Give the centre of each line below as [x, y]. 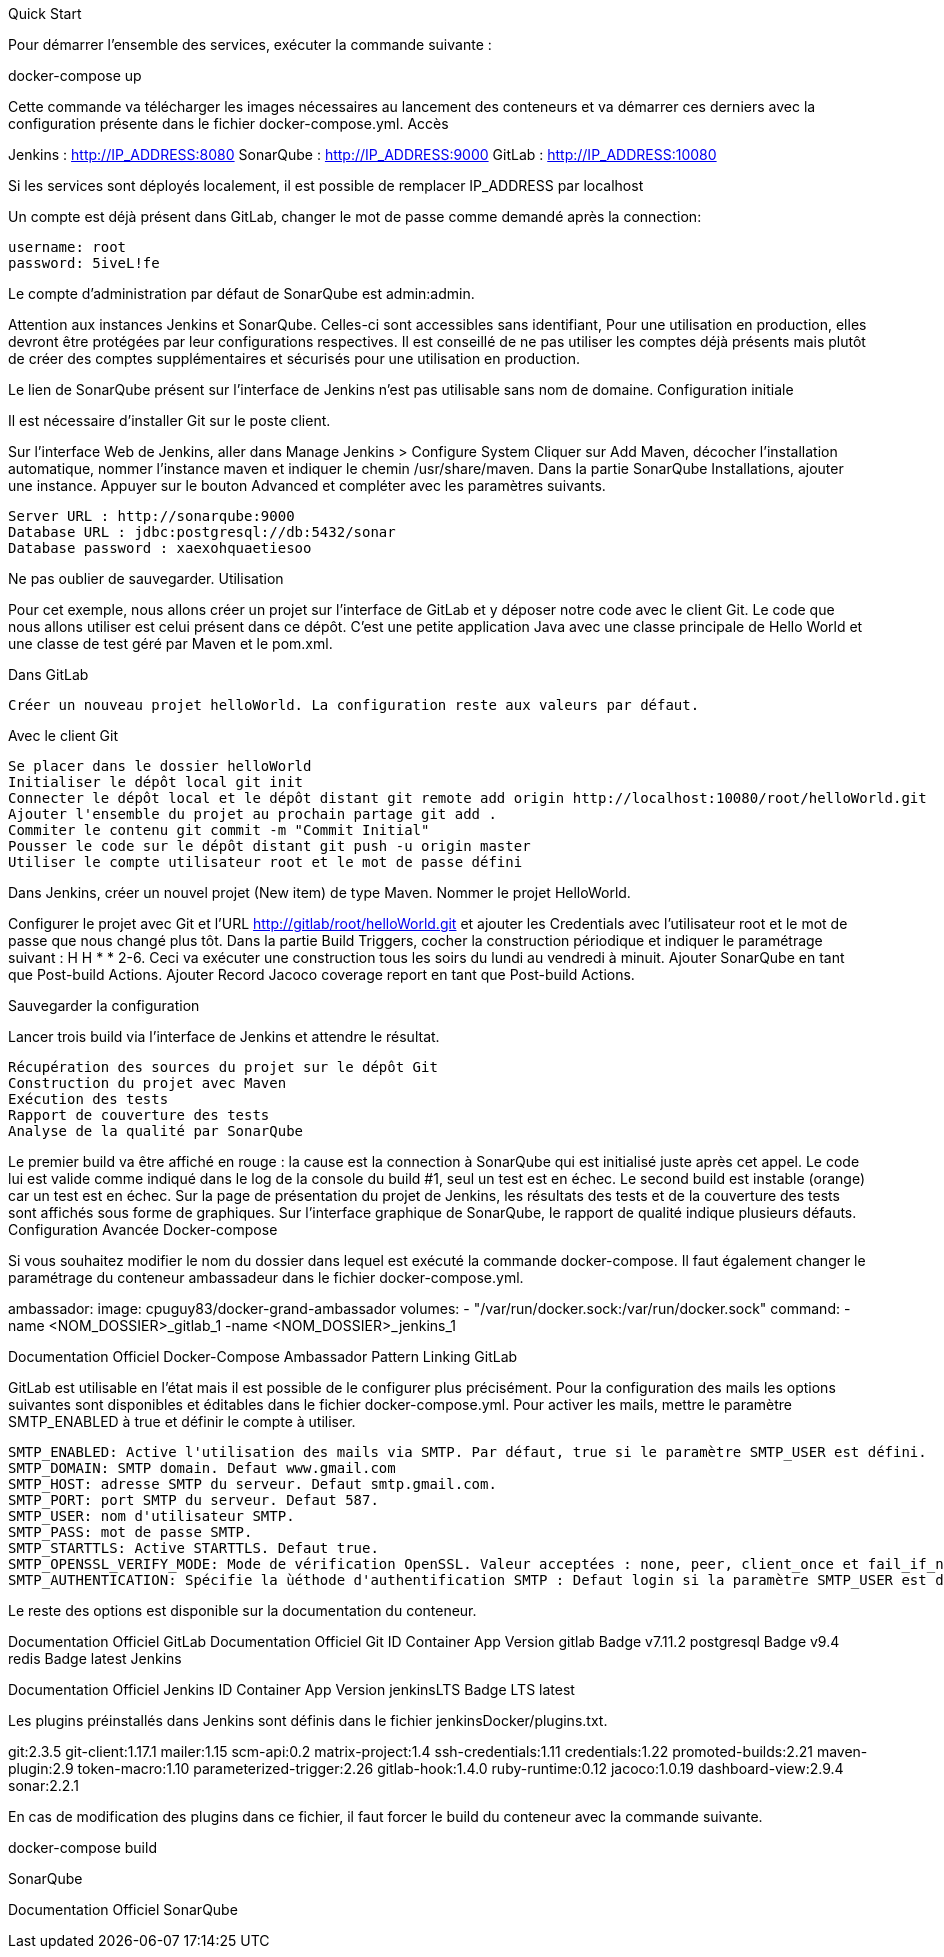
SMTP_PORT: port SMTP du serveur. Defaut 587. [193, 1500]
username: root [67, 247]
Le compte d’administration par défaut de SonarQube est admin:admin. [241, 293]
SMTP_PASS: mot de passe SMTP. [130, 1532]
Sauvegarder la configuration [104, 1005]
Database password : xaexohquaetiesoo [160, 548]
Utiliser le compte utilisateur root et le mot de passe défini [265, 862]
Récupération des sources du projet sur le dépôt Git [223, 1067]
